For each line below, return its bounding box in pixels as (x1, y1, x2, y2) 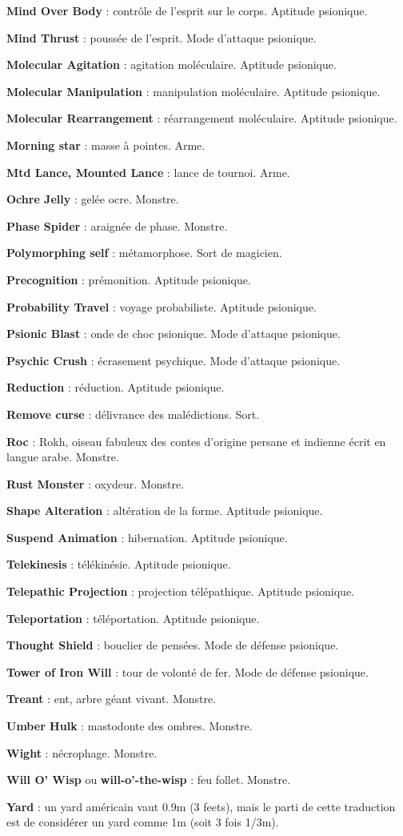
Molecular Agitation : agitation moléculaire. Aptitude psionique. (6, 56, 337, 73)
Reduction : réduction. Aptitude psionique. (6, 379, 225, 396)
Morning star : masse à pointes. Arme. (6, 136, 205, 153)
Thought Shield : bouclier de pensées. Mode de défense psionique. (6, 637, 339, 653)
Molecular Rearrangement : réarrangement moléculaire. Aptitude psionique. (6, 110, 397, 127)
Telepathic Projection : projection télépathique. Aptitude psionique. (6, 583, 355, 600)
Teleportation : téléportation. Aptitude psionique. (6, 609, 260, 626)
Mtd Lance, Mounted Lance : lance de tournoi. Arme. (6, 163, 290, 180)
